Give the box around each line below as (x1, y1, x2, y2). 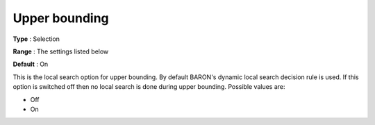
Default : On (12, 60, 49, 69)
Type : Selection (12, 35, 60, 43)
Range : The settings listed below (12, 47, 109, 56)
